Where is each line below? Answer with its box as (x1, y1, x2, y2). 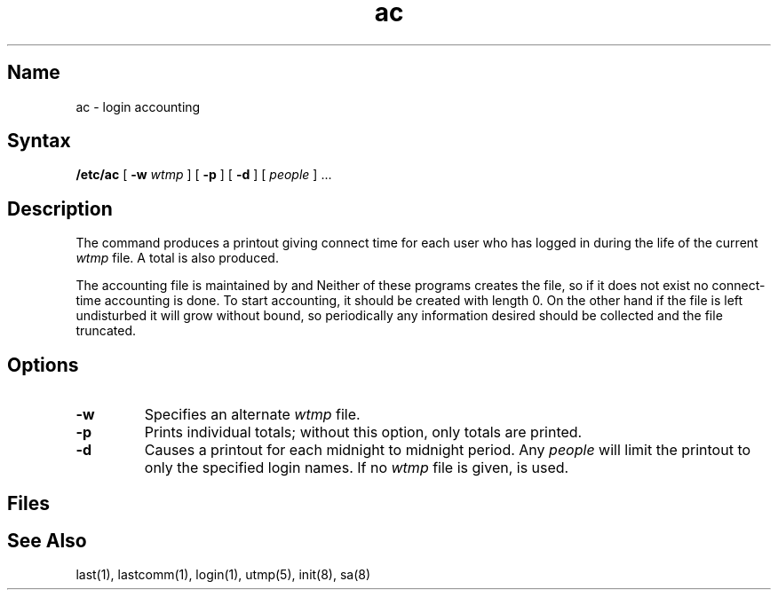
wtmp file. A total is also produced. (75, 250, 279, 266)
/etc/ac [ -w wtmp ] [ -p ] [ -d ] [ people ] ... (75, 167, 332, 183)
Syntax (7, 130, 71, 153)
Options (7, 353, 79, 376)
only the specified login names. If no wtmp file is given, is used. (144, 459, 569, 477)
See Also (7, 529, 87, 552)
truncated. (75, 323, 136, 339)
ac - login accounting (75, 98, 201, 114)
